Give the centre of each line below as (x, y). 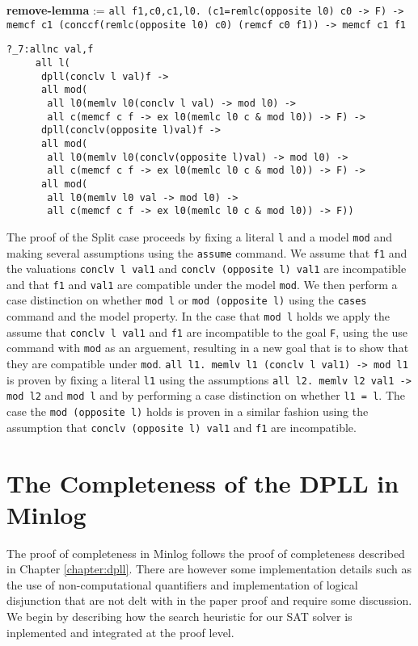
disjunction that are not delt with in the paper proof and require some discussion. (209, 600)
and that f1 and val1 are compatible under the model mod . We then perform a (202, 284)
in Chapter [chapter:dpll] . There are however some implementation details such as (209, 569)
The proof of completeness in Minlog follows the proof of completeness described (206, 553)
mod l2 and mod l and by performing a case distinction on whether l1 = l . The (206, 395)
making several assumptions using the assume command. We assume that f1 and (207, 252)
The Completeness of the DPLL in (203, 482)
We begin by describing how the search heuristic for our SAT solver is (179, 617)
